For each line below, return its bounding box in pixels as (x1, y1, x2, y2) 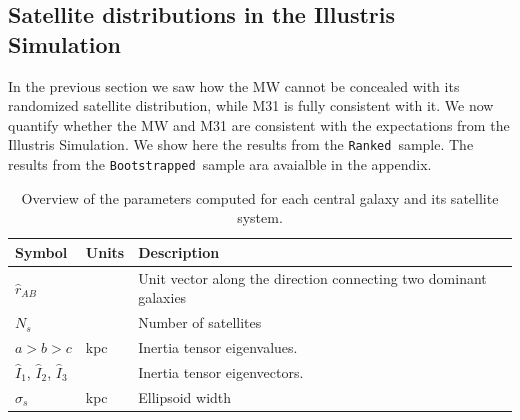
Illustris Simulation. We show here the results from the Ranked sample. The (8, 134, 474, 155)
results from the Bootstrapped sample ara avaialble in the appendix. (8, 154, 432, 175)
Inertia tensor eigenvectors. (138, 361, 304, 382)
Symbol (15, 241, 68, 262)
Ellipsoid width (138, 386, 232, 407)
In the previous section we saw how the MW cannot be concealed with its (8, 75, 460, 96)
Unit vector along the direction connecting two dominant (138, 267, 487, 288)
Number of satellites (138, 312, 262, 333)
